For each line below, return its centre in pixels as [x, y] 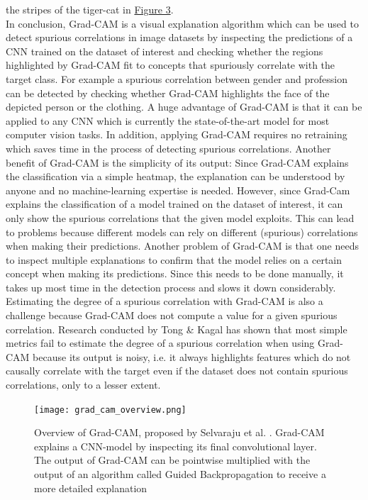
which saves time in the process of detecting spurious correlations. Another [168, 148]
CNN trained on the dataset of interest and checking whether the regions [165, 51]
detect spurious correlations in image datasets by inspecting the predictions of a [179, 37]
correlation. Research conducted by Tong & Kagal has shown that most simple [177, 329]
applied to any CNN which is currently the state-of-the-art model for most [168, 120]
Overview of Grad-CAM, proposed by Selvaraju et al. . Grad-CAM [179, 432]
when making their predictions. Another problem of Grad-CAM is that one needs [182, 246]
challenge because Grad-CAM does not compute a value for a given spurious [172, 315]
